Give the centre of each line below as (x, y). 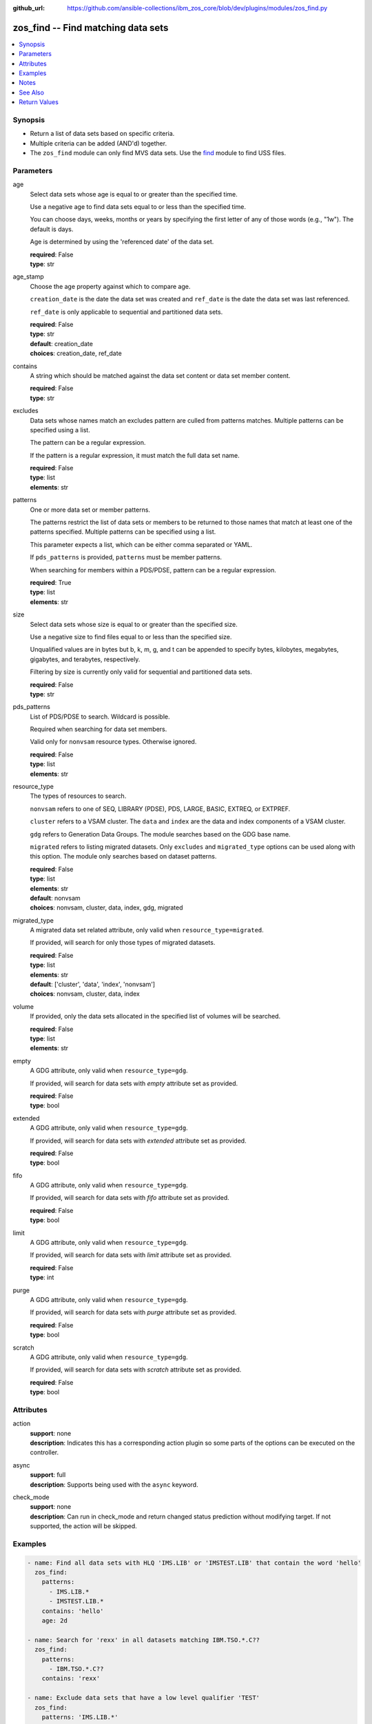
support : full (48, 1475)
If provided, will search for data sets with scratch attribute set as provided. (136, 1370)
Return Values (39, 102)
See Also (32, 92)
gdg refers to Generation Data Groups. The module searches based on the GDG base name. (160, 834)
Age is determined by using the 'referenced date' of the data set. (122, 242)
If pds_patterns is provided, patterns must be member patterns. (126, 557)
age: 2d (55, 1621)
